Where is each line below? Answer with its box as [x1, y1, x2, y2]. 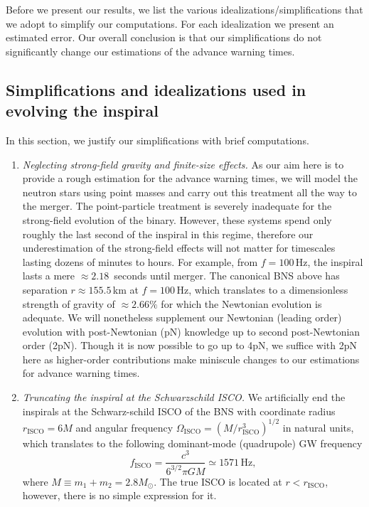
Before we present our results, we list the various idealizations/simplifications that [6, 2, 363, 16]
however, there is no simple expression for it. [22, 488, 217, 503]
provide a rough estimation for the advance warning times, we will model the [22, 171, 358, 186]
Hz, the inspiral [295, 254, 363, 269]
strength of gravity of [22, 296, 115, 311]
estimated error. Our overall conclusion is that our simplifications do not [6, 30, 322, 45]
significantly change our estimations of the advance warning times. [6, 43, 295, 58]
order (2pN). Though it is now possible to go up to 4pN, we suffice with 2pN [22, 338, 357, 353]
